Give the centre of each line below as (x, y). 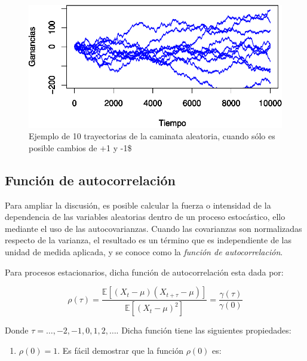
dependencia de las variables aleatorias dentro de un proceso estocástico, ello (145, 217)
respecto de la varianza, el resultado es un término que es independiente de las (148, 240)
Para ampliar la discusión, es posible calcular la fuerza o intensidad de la (138, 205)
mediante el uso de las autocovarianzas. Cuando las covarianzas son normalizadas (153, 228)
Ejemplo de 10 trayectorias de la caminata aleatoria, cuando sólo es (152, 136)
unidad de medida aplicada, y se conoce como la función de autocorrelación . (144, 251)
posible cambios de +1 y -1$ (80, 147)
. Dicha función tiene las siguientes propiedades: (204, 330)
